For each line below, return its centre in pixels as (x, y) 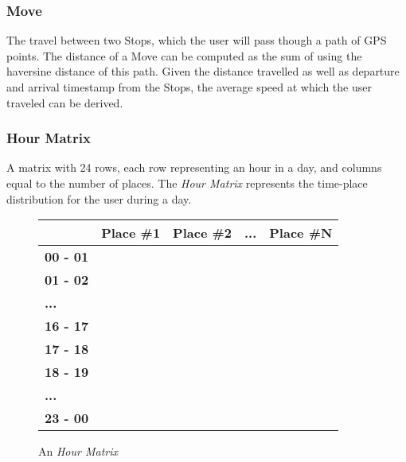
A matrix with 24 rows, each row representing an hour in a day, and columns (194, 167)
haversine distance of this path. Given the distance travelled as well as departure (203, 71)
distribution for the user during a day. (99, 198)
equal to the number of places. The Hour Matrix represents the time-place (187, 183)
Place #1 (131, 233)
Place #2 (202, 233)
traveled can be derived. (65, 102)
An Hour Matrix (78, 451)
